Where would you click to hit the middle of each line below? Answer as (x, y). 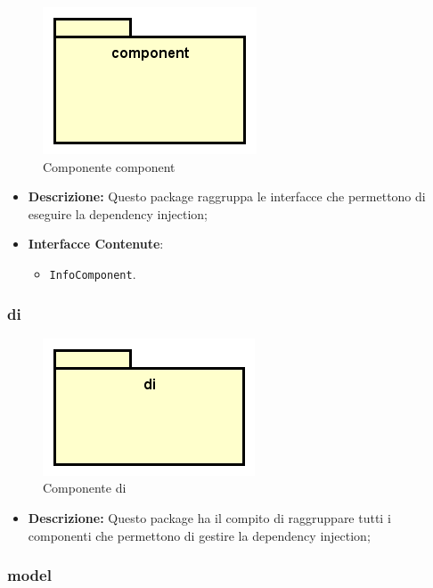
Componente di (85, 488)
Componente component (109, 166)
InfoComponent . (93, 273)
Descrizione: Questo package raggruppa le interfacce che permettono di (227, 196)
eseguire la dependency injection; (118, 213)
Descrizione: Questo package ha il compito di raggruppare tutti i (209, 518)
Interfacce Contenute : (96, 244)
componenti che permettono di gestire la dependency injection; (199, 535)
